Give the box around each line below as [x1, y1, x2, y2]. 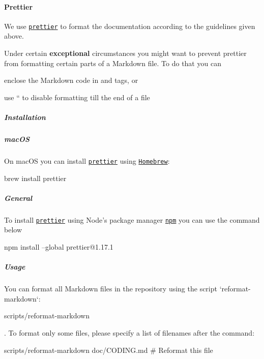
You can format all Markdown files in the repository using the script [4, 283, 217, 294]
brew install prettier [4, 172, 67, 183]
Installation [4, 112, 46, 123]
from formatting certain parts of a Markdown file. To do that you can [4, 57, 221, 68]
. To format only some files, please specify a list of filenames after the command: [4, 327, 255, 338]
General [4, 192, 33, 203]
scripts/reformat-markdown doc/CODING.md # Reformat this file [4, 344, 213, 355]
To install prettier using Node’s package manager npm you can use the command [4, 214, 260, 225]
